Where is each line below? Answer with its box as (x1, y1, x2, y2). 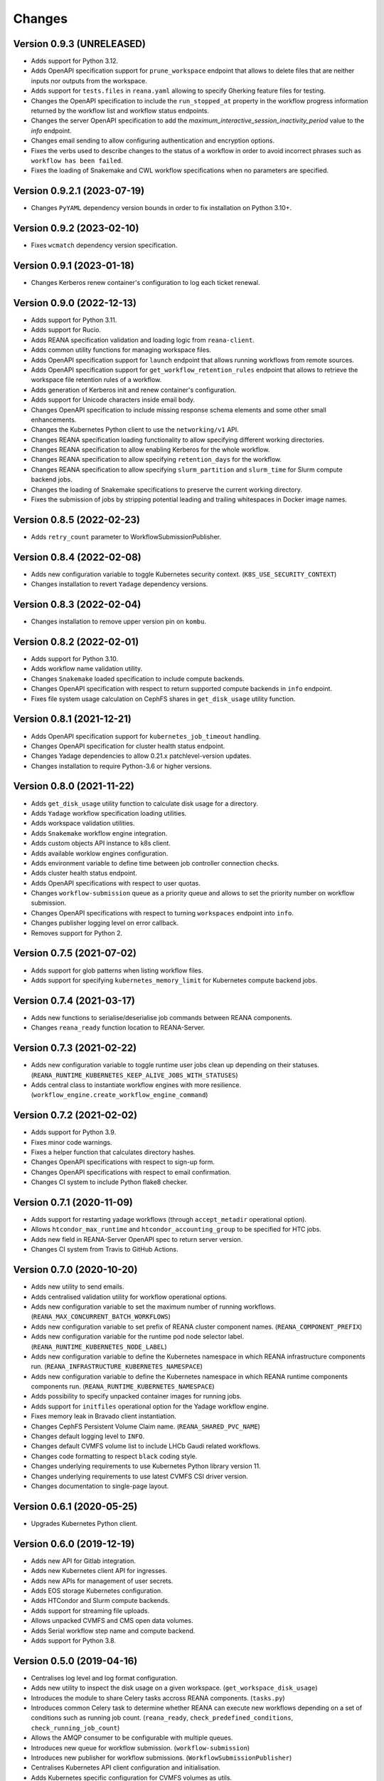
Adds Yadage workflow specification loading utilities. (31, 809, 187, 817)
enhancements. (31, 415, 77, 424)
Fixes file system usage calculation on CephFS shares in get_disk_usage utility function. (31, 695, 296, 703)
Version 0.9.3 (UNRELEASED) (13, 38, 146, 50)
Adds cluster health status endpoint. (31, 869, 138, 878)
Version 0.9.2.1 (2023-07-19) (13, 185, 145, 197)
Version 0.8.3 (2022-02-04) (13, 598, 142, 611)
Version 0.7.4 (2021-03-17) (13, 995, 135, 1007)
